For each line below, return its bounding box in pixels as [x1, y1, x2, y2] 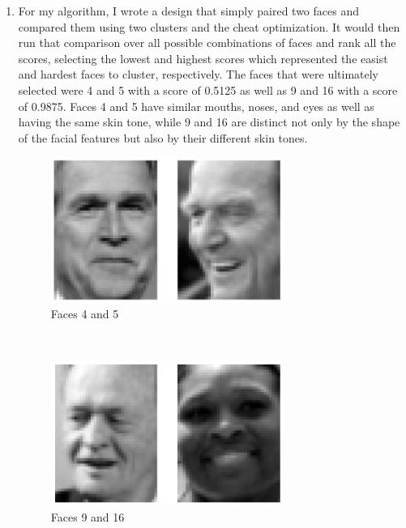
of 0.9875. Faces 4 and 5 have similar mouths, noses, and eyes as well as [18, 97, 374, 114]
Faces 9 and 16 [50, 509, 125, 526]
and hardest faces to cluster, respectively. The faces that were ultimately [18, 66, 379, 83]
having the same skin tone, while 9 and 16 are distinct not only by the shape [18, 113, 400, 130]
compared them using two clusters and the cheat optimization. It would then [18, 18, 400, 35]
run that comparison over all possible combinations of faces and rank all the [18, 34, 396, 51]
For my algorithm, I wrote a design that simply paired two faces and [18, 2, 359, 19]
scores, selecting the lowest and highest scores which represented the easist [18, 49, 388, 66]
